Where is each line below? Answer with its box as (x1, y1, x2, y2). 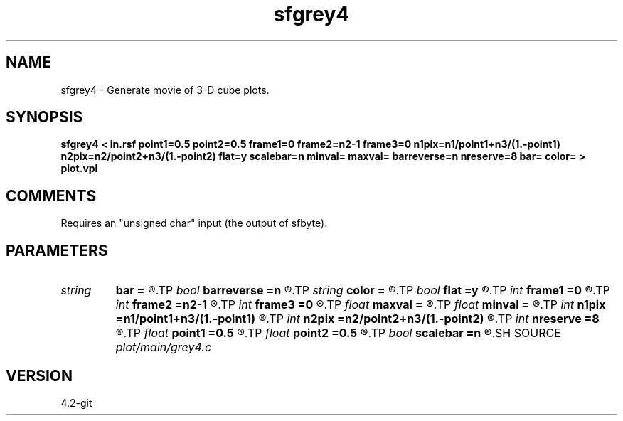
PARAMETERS (6, 241, 108, 260)
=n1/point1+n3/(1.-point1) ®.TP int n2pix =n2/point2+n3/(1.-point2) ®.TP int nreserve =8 (115, 311, 600, 326)
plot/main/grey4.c (115, 340, 212, 355)
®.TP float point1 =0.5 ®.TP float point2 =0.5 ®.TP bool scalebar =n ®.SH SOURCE (115, 326, 561, 341)
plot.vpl (60, 162, 98, 175)
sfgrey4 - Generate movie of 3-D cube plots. (60, 83, 270, 96)
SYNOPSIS (6, 108, 83, 127)
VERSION (6, 366, 73, 385)
